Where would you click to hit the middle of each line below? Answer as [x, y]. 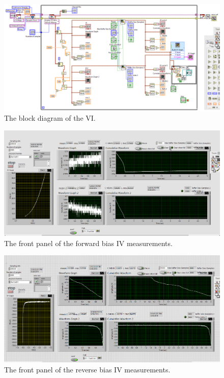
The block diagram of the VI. [50, 118]
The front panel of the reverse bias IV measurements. [87, 370]
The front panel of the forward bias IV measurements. [88, 243]
